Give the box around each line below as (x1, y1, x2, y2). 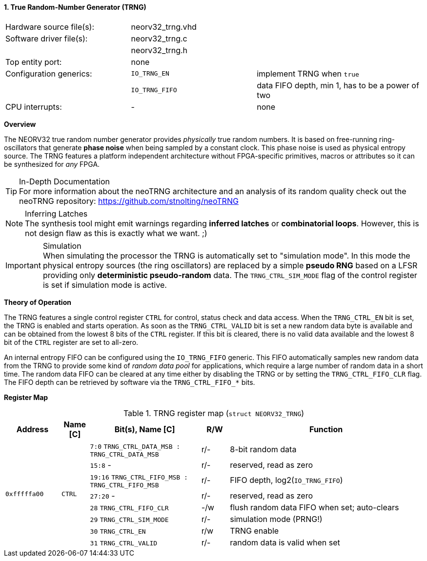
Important (5, 260, 41, 270)
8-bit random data (230, 444, 297, 455)
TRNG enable (230, 525, 279, 536)
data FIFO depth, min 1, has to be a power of (257, 80, 419, 90)
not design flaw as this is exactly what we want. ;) (25, 228, 207, 238)
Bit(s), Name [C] (114, 424, 175, 434)
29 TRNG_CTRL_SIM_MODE (90, 516, 169, 523)
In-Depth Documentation (19, 176, 110, 186)
